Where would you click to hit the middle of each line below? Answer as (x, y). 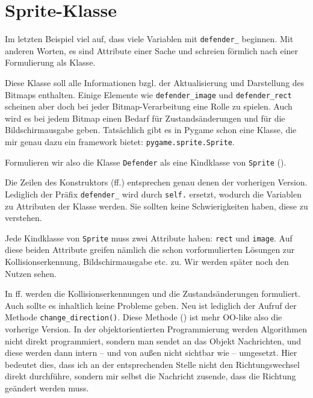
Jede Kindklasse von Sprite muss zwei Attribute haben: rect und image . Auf (149, 238)
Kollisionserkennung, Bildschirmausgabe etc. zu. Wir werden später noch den (147, 261)
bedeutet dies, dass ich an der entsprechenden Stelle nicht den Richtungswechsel (152, 364)
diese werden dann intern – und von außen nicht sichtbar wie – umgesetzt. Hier (151, 353)
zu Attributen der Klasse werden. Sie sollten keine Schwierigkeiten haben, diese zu (156, 206)
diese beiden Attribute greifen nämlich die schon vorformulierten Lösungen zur (150, 250)
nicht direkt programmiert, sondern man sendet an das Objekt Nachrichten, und (153, 340)
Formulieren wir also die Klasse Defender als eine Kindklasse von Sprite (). (146, 162)
